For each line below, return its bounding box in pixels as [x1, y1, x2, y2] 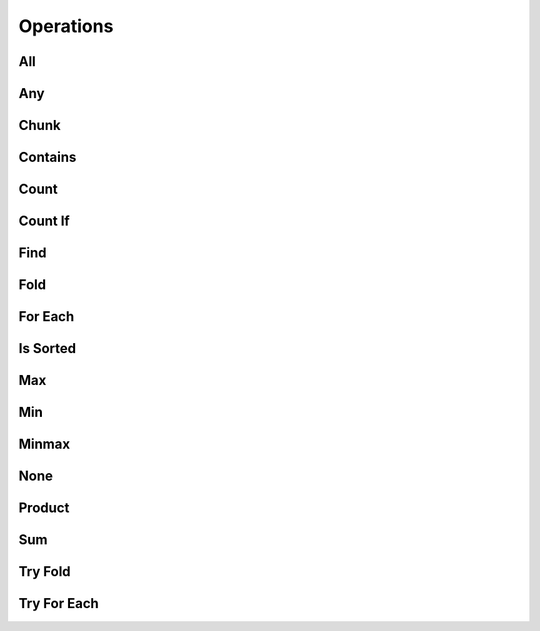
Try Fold [18, 563, 71, 580]
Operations [18, 15, 114, 37]
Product [18, 500, 70, 517]
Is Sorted [18, 340, 77, 357]
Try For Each [18, 595, 99, 612]
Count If [18, 213, 70, 230]
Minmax [18, 436, 70, 453]
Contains [18, 149, 77, 166]
